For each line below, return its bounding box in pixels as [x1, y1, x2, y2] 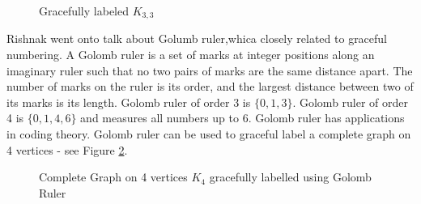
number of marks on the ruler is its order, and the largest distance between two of [6, 78, 414, 95]
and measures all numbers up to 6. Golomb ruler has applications [80, 109, 405, 126]
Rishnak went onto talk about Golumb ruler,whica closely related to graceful [6, 30, 388, 47]
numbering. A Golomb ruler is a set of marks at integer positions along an [6, 46, 375, 63]
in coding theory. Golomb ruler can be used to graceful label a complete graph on [6, 125, 411, 142]
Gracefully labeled [39, 2, 129, 19]
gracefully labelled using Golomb [209, 168, 372, 185]
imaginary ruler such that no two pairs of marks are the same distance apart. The [6, 62, 413, 79]
